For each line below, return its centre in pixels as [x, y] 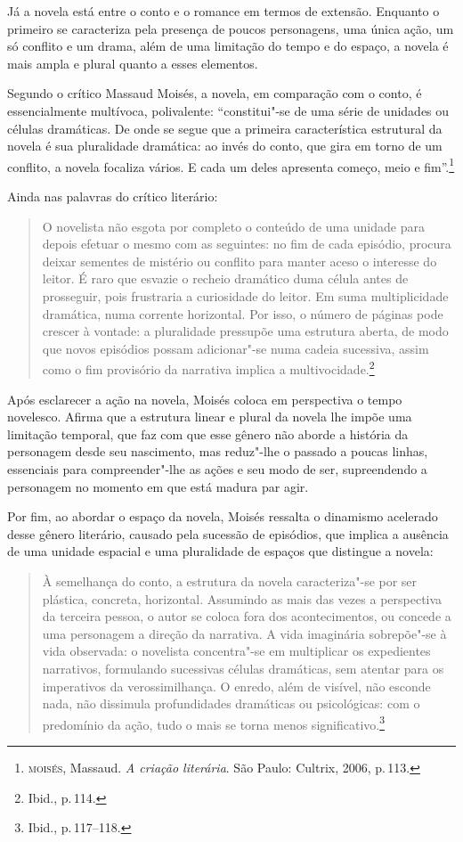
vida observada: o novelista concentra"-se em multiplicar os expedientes [236, 651]
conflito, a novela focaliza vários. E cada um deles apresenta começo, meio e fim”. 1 [231, 165]
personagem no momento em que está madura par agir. [158, 486]
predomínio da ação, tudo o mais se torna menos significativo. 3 [214, 723]
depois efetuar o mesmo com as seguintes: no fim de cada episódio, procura [247, 244]
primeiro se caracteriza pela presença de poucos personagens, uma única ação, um [231, 28]
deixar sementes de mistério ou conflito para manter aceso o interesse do [240, 261]
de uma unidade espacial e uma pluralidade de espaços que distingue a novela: [220, 551]
